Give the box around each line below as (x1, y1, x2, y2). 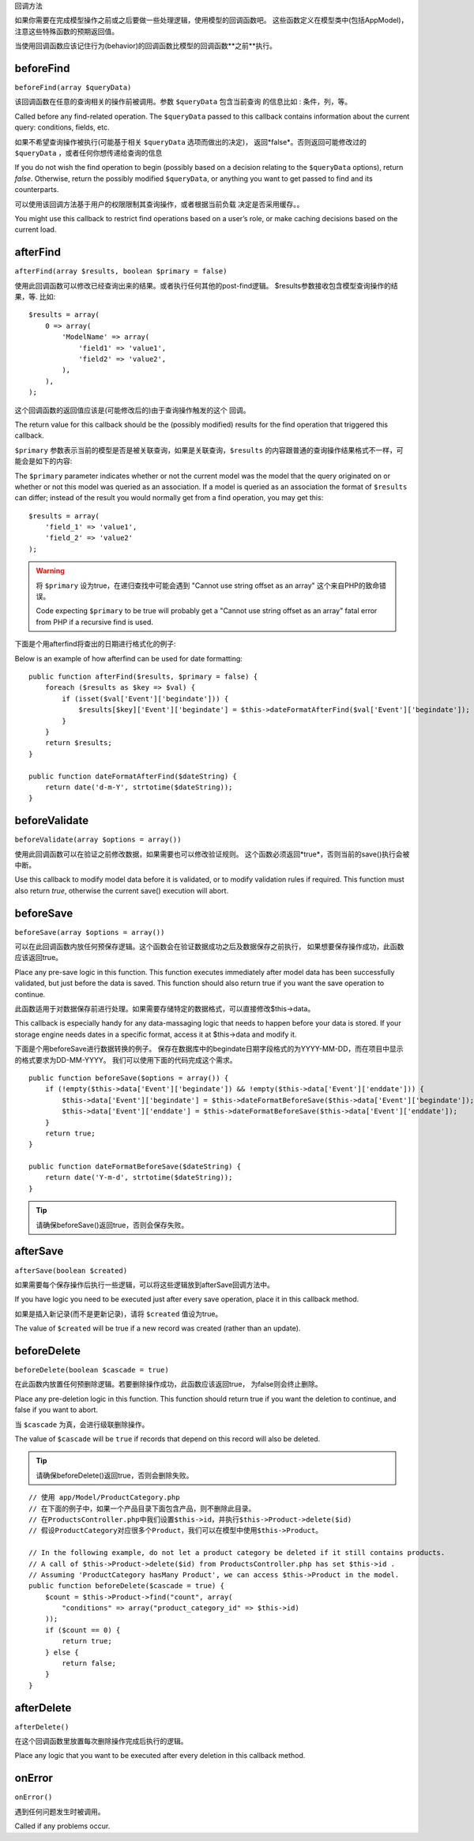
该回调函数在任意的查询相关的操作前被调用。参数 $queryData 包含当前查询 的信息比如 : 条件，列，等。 (14, 97, 352, 107)
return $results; (44, 739, 112, 747)
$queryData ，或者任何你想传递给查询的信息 (14, 149, 163, 158)
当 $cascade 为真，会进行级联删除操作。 (14, 1419, 149, 1429)
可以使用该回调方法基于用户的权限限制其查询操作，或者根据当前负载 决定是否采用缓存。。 (14, 199, 304, 209)
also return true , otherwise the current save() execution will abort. (14, 886, 229, 895)
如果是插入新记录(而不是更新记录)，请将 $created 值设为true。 (14, 1308, 223, 1319)
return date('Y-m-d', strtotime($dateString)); (44, 1173, 233, 1182)
